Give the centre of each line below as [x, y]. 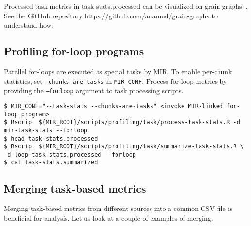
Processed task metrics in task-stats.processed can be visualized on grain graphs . [126, 6]
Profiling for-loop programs [74, 51]
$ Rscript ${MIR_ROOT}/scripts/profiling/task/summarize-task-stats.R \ [124, 147]
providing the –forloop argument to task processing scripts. [94, 90]
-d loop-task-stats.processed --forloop [70, 154]
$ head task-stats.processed [51, 138]
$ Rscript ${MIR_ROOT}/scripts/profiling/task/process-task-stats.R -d [122, 122]
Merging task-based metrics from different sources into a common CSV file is [118, 208]
